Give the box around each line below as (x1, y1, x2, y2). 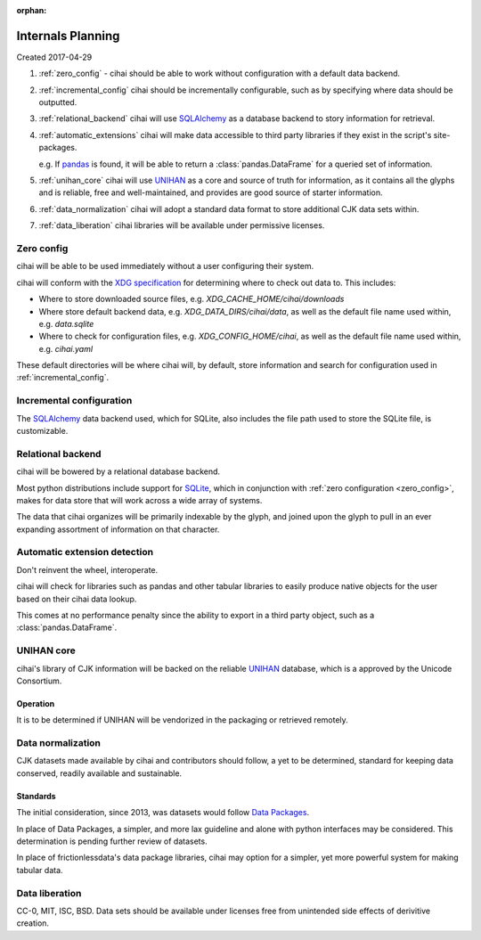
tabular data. (16, 864, 63, 875)
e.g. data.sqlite (38, 318, 94, 329)
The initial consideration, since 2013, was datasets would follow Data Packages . (16, 807, 310, 818)
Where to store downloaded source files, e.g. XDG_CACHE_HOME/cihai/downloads (38, 294, 345, 305)
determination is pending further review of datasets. (16, 836, 208, 846)
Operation (16, 698, 55, 708)
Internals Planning (16, 28, 120, 44)
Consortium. (16, 675, 62, 686)
